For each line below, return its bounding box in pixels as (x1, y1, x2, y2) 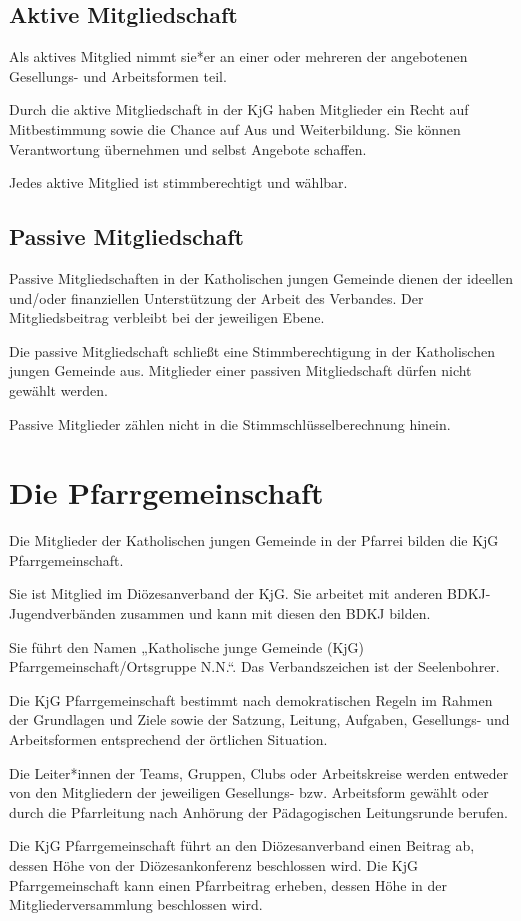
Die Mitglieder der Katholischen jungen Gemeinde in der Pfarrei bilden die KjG (9, 530, 499, 551)
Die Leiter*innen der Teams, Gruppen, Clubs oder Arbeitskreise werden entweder (9, 762, 509, 783)
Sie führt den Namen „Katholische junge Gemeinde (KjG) (9, 636, 364, 657)
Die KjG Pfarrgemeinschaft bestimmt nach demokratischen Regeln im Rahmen (9, 689, 493, 710)
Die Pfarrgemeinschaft (9, 472, 324, 513)
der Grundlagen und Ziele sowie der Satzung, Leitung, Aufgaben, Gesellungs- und (9, 709, 510, 730)
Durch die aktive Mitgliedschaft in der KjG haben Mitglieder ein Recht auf (9, 99, 469, 120)
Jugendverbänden (9, 603, 116, 624)
